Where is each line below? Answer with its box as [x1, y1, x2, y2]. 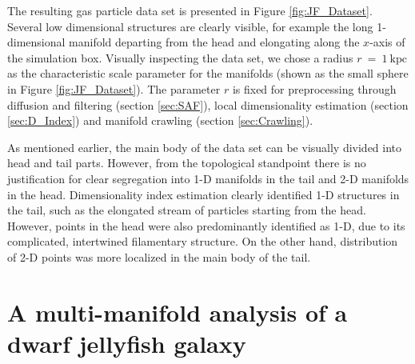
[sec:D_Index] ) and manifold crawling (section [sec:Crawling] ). [7, 112, 313, 129]
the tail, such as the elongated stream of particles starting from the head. [7, 202, 366, 218]
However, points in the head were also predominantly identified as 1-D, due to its [7, 217, 405, 234]
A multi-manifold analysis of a [7, 295, 348, 328]
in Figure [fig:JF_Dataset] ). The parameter [7, 80, 221, 97]
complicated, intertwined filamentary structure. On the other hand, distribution [7, 233, 398, 250]
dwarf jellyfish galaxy [7, 326, 246, 359]
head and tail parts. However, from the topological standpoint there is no [7, 154, 366, 171]
